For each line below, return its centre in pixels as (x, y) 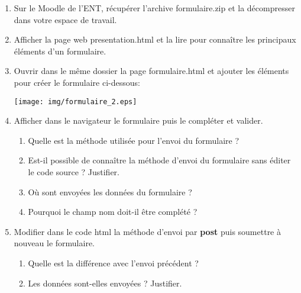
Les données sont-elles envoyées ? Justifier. (105, 283)
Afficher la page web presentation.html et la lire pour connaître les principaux (155, 39)
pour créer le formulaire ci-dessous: (77, 82)
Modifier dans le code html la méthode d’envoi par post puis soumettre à (148, 231)
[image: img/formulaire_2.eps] (75, 102)
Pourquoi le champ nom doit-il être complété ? (113, 212)
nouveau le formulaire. (54, 243)
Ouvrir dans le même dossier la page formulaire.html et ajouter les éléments (151, 71)
